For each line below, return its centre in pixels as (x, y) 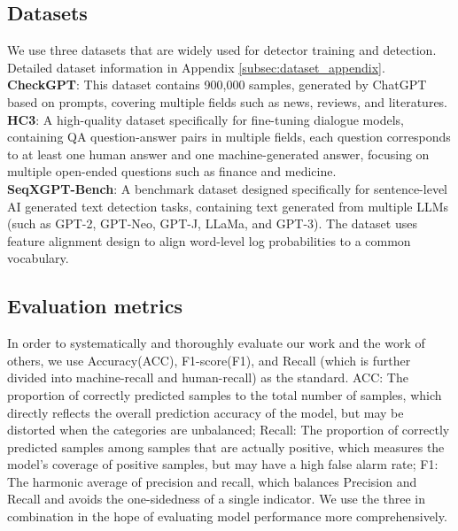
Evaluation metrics (95, 306)
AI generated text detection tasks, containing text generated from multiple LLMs (228, 206)
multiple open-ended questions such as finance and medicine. (172, 171)
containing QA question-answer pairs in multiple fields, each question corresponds (229, 137)
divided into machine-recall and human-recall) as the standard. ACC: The (208, 377)
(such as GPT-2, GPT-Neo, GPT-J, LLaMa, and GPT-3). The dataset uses (212, 223)
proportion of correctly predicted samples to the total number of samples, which (225, 394)
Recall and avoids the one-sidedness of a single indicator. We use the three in (217, 499)
